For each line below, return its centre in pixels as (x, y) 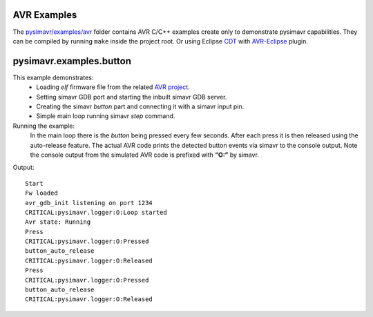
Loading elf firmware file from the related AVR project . (113, 87)
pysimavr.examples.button (72, 61)
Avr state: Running (58, 222)
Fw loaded (41, 193)
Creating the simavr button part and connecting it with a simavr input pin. (140, 106)
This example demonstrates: (53, 77)
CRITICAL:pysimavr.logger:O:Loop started (96, 212)
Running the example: (44, 126)
